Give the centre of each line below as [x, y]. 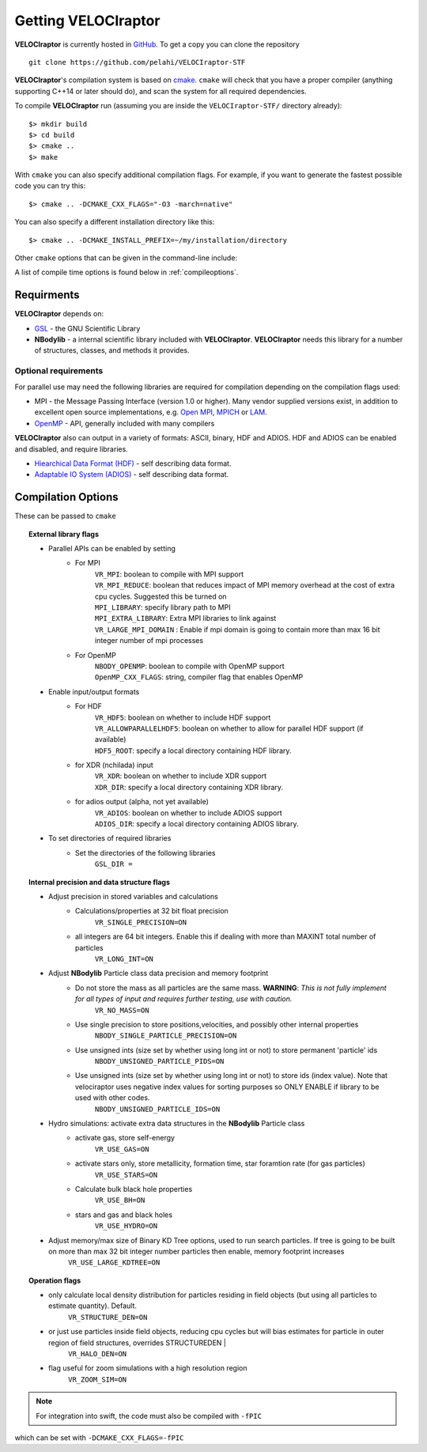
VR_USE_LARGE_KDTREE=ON [114, 1263]
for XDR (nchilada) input [114, 765]
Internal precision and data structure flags [99, 882]
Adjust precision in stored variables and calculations [134, 896]
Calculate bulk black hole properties [134, 1189]
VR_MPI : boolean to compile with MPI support [170, 574]
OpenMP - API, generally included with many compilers [125, 423]
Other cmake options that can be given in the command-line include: [126, 258]
